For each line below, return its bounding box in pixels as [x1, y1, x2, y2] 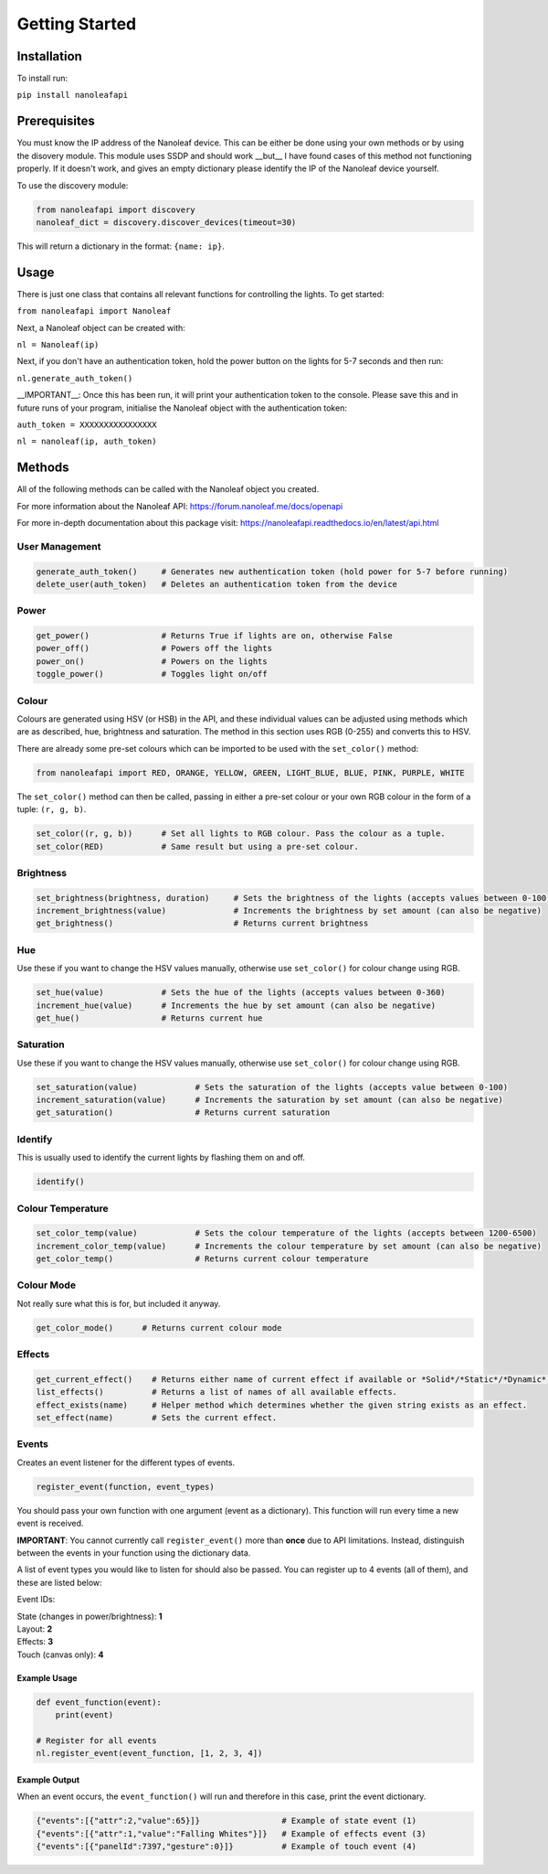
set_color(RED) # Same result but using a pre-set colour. [36, 841, 360, 851]
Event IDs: [16, 1594, 56, 1605]
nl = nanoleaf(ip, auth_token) [16, 436, 157, 447]
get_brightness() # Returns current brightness [36, 918, 369, 928]
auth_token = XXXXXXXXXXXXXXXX [16, 419, 157, 430]
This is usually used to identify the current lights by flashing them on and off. [16, 1152, 306, 1163]
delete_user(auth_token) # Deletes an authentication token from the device [36, 579, 397, 589]
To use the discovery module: [16, 179, 129, 191]
